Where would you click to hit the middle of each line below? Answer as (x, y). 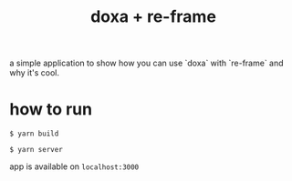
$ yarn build (34, 134)
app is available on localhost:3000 (74, 166)
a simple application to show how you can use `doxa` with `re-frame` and (147, 63)
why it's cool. (35, 73)
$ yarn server (36, 150)
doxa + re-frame (153, 17)
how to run (51, 110)
